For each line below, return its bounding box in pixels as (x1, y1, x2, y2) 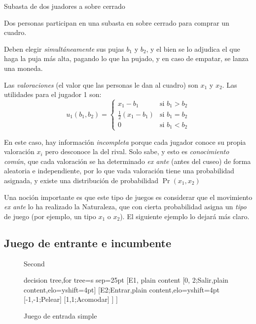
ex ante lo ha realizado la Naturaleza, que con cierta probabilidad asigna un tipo (4, 201, 247, 212)
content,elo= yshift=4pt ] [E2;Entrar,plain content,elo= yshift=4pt (24, 284, 220, 294)
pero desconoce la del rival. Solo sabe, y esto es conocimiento (45, 146, 229, 157)
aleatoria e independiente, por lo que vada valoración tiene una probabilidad (4, 165, 234, 176)
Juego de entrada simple (24, 310, 97, 321)
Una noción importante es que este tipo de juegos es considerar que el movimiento (4, 192, 253, 202)
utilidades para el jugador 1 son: (4, 89, 102, 99)
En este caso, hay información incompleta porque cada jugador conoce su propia (4, 136, 246, 147)
